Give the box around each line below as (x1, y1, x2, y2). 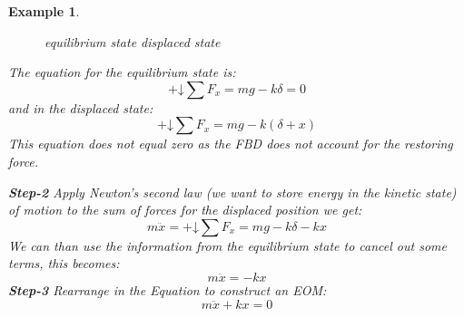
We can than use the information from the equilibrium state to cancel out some (8, 235, 447, 255)
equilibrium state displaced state (44, 32, 221, 51)
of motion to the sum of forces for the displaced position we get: (8, 200, 362, 219)
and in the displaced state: (8, 98, 153, 117)
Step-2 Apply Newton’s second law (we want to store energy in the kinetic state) (8, 182, 457, 201)
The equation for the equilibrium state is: (8, 62, 236, 82)
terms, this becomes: (8, 254, 120, 273)
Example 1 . (8, 2, 80, 20)
